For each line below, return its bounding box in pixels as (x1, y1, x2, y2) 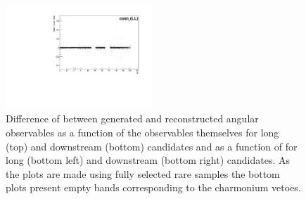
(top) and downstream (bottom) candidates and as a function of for (6, 139, 298, 153)
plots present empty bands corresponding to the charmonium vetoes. (6, 180, 301, 195)
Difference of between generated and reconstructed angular (6, 111, 259, 126)
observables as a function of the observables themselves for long (6, 125, 279, 139)
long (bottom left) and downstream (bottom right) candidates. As (6, 153, 290, 167)
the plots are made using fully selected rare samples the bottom (6, 166, 280, 181)
